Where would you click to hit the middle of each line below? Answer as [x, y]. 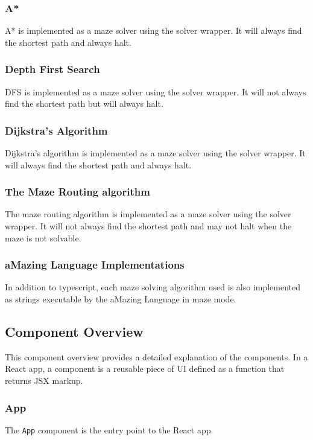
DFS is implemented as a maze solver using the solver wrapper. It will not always [156, 91]
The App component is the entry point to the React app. [109, 429]
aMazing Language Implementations [95, 265]
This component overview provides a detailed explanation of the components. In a [156, 356]
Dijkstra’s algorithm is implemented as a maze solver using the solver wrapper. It [155, 153]
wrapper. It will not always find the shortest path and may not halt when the [148, 226]
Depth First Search [52, 69]
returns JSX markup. [44, 381]
